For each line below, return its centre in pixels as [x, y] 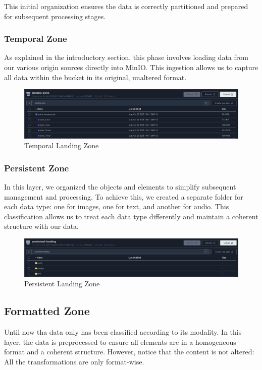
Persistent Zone [37, 168]
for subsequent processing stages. [55, 16]
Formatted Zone [47, 311]
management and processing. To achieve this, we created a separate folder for [124, 196]
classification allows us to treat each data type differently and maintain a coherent [131, 216]
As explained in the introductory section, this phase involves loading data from [126, 57]
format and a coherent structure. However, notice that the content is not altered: [129, 352]
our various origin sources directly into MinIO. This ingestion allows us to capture [131, 67]
